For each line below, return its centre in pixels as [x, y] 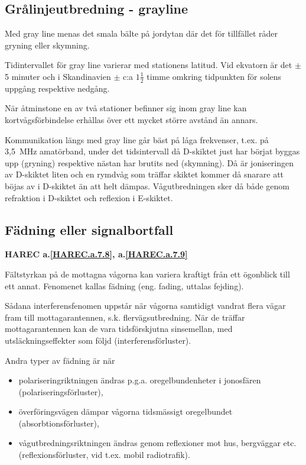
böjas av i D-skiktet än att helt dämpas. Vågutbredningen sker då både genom [147, 185]
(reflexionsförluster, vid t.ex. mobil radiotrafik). [104, 455]
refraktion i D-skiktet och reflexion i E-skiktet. [89, 197]
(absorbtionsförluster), [59, 423]
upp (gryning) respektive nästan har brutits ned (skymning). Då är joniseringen [149, 162]
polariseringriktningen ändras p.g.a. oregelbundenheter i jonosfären [140, 380]
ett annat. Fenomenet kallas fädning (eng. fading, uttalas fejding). [124, 285]
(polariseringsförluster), [61, 391]
